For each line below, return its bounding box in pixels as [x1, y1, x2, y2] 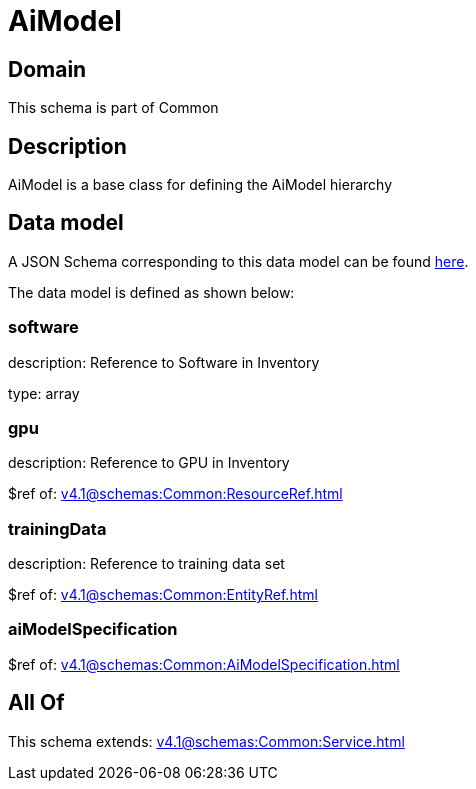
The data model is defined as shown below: [8, 283, 295, 301]
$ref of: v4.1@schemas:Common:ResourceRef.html [8, 485, 343, 503]
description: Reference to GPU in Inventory [8, 454, 290, 472]
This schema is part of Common [8, 99, 219, 117]
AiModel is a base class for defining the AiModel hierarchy [8, 176, 393, 194]
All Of [8, 690, 65, 716]
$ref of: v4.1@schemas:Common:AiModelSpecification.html [8, 655, 400, 673]
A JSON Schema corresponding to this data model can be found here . [8, 252, 469, 270]
